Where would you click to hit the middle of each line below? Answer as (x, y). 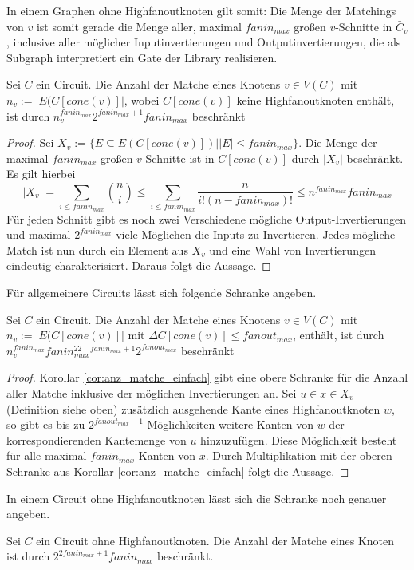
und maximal (39, 234)
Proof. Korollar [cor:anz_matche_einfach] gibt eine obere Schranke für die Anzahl (207, 377)
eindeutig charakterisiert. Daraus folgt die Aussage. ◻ (139, 265)
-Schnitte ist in (178, 158)
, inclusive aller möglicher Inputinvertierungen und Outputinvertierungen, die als (204, 42)
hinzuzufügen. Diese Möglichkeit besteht (299, 439)
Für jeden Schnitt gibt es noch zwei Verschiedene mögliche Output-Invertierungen (207, 218)
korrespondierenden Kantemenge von (97, 439)
